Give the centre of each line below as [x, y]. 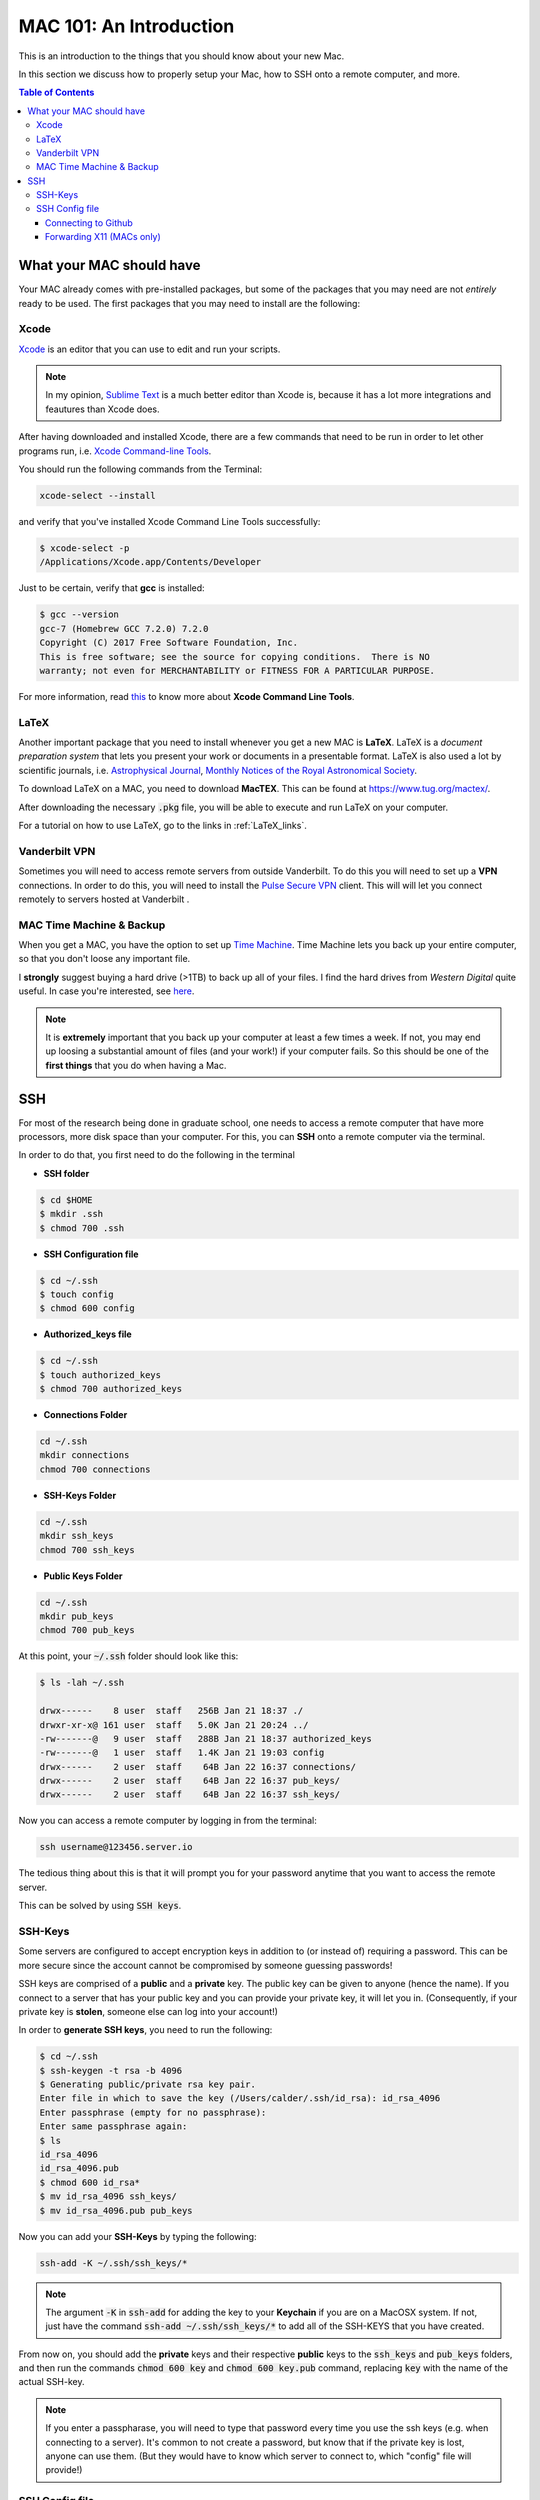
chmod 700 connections [95, 1469]
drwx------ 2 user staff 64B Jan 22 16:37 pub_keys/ [190, 1781]
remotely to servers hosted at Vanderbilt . [104, 899]
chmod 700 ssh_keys [87, 1549]
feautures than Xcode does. [102, 409]
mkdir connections [84, 1455]
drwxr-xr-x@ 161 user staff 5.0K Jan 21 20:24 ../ [174, 1724]
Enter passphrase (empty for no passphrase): [153, 2112]
